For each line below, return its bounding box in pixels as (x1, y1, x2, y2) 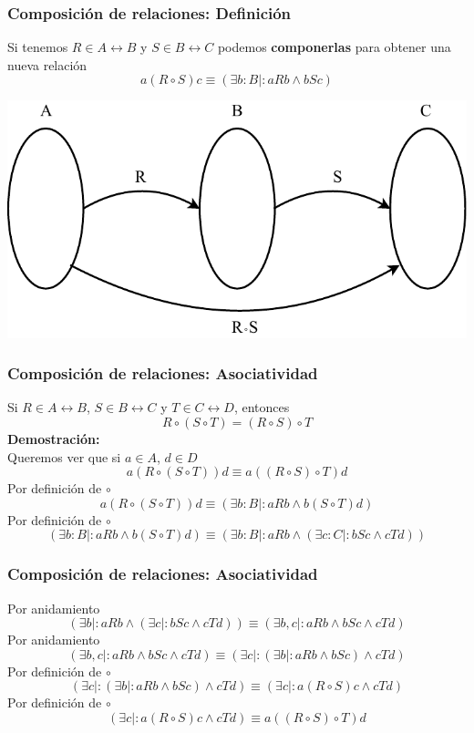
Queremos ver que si (7, 447, 121, 466)
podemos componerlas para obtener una (217, 37, 451, 57)
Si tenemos (7, 37, 68, 57)
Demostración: (7, 429, 100, 449)
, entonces (233, 397, 290, 417)
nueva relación (7, 55, 88, 74)
